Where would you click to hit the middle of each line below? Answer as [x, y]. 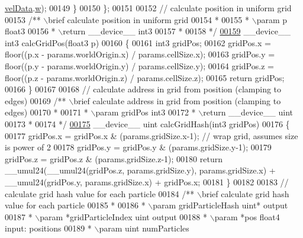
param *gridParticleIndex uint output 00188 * [123, 216]
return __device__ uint [248, 112]
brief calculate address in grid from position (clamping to [177, 100]
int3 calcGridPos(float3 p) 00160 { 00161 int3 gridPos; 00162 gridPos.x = [138, 42]
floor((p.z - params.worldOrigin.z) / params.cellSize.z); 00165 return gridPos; [145, 77]
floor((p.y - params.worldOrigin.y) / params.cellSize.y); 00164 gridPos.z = [139, 65]
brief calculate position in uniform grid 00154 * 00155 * [149, 19]
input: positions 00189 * [48, 228]
